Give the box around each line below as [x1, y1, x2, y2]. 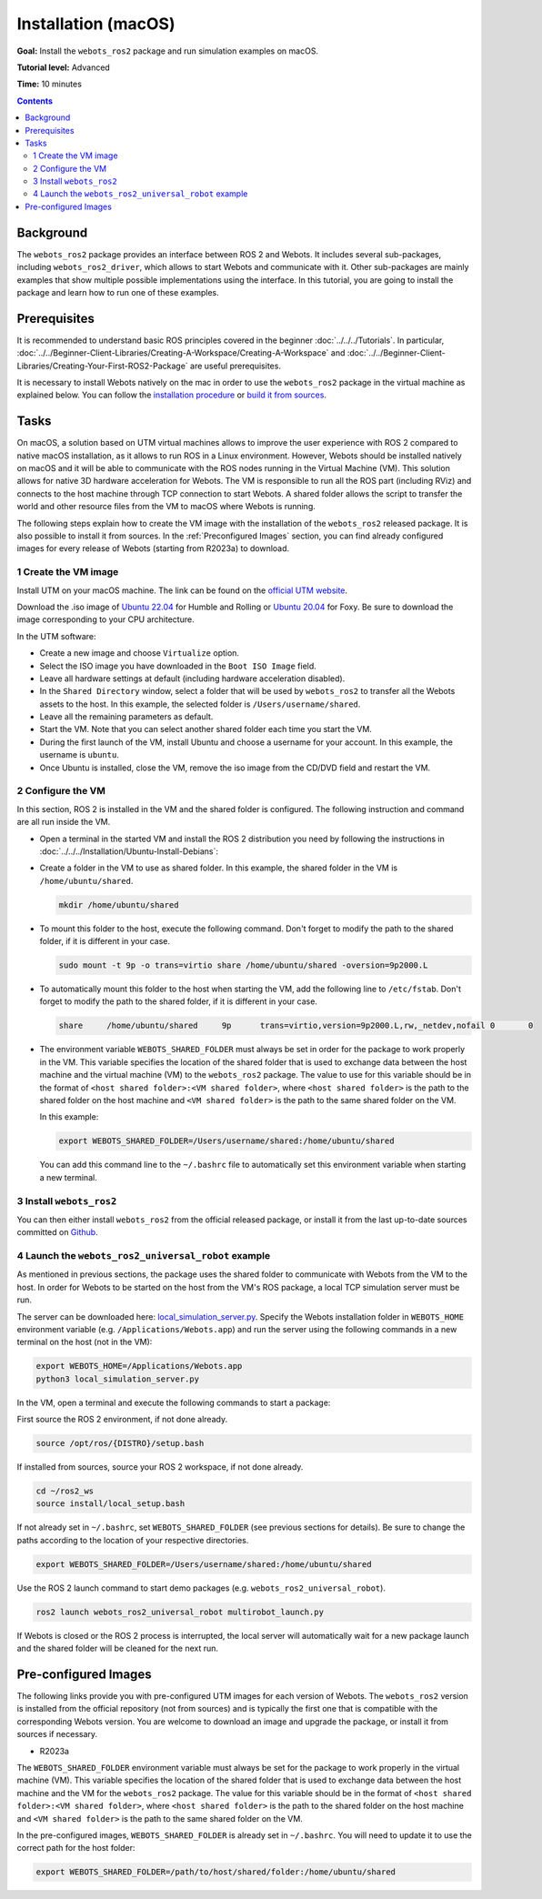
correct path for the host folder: [16, 1843, 135, 1854]
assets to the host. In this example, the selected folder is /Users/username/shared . [39, 698, 361, 709]
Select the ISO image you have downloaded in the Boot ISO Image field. [39, 660, 317, 671]
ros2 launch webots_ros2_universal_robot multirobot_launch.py [35, 1606, 325, 1617]
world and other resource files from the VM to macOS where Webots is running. [16, 501, 316, 512]
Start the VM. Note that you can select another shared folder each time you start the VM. [39, 724, 373, 735]
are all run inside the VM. [16, 817, 111, 828]
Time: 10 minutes [16, 78, 82, 90]
